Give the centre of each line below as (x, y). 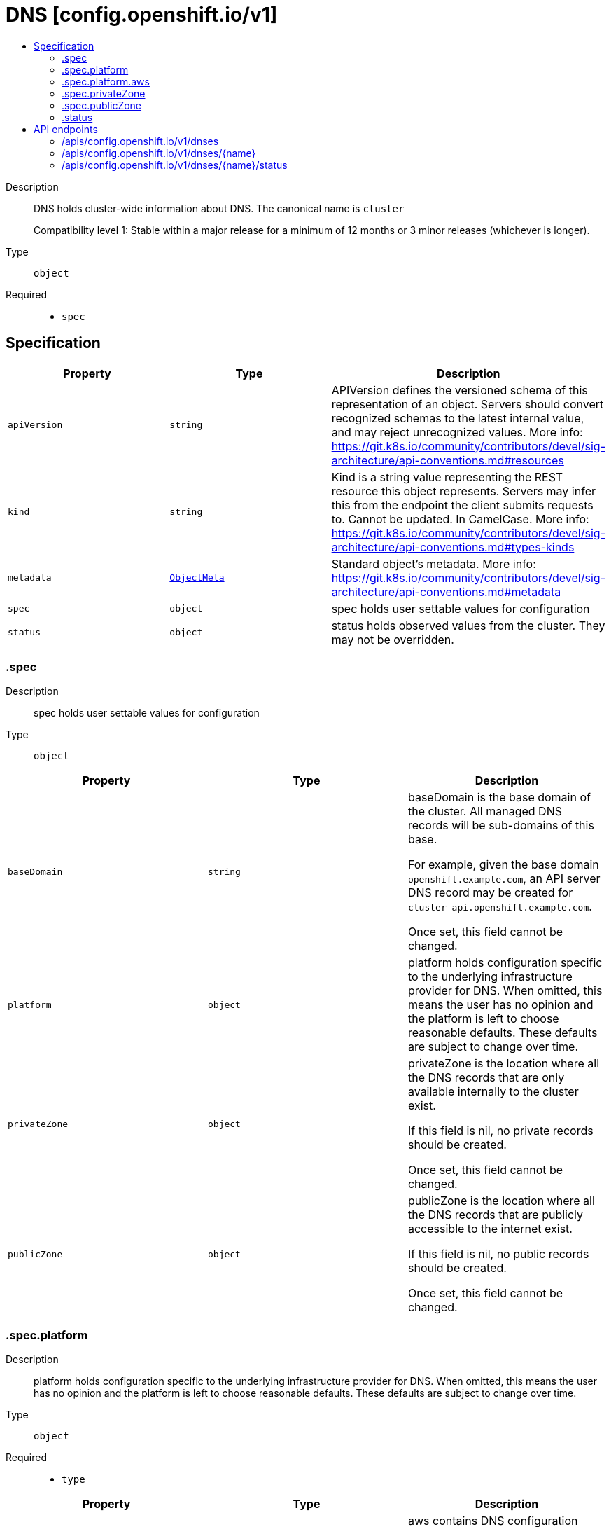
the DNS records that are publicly (496, 1215)
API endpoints (66, 129)
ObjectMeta (197, 578)
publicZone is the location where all (501, 1201)
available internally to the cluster (493, 1092)
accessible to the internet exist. (490, 1229)
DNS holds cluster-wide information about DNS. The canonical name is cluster (219, 208)
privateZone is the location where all (504, 1064)
